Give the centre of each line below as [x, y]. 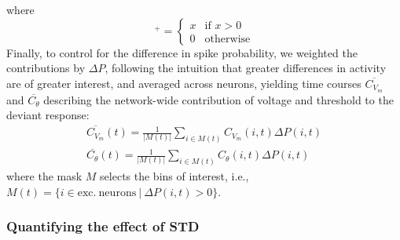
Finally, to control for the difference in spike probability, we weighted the [182, 52]
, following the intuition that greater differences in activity [246, 68]
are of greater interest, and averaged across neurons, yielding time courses [184, 83]
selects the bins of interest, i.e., [174, 176]
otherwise [228, 39]
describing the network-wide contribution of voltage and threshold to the [218, 99]
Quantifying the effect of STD [103, 226]
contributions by [46, 68]
